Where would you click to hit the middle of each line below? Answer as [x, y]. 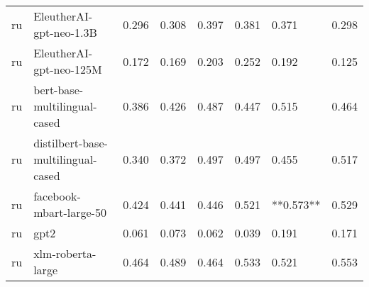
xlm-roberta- [65, 253]
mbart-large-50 [70, 212]
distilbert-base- [71, 143]
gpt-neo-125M [68, 69]
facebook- [57, 196]
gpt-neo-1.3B [65, 32]
